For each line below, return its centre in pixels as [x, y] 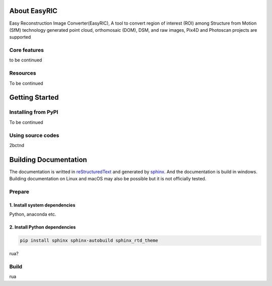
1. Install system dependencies [42, 205]
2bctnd [17, 145]
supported [20, 37]
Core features [26, 50]
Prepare [19, 191]
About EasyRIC [33, 11]
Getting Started [34, 97]
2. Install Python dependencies [43, 227]
